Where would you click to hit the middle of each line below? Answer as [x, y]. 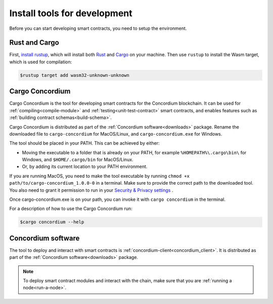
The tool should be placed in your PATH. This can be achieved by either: [84, 143]
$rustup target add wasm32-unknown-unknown [75, 75]
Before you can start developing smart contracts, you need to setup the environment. [98, 28]
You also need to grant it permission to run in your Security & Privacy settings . [91, 190]
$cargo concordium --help [52, 222]
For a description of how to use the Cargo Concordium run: [71, 209]
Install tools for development [71, 13]
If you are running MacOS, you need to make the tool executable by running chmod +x [99, 176]
